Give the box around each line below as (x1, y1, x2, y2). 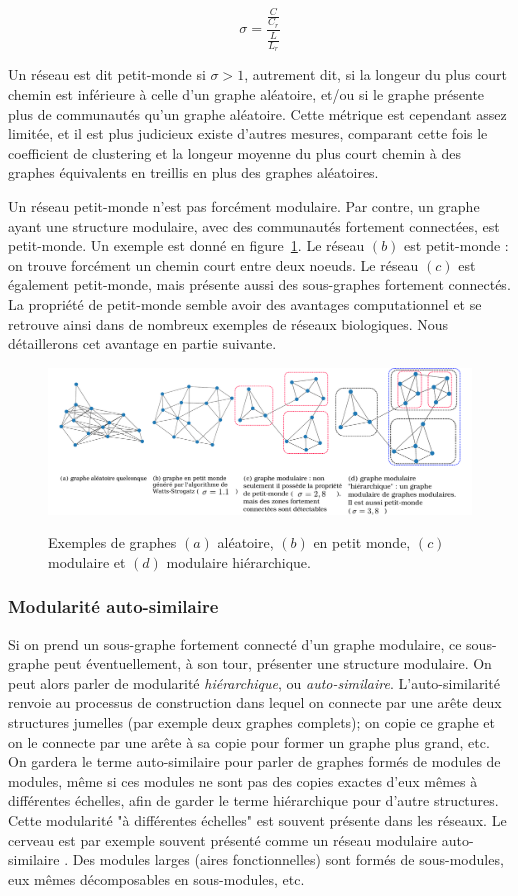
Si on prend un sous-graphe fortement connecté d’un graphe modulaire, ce (8, 633, 462, 654)
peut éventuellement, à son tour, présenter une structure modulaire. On (53, 653, 492, 674)
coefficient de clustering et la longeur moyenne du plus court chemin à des (8, 142, 461, 163)
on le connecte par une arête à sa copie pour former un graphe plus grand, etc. (8, 731, 490, 752)
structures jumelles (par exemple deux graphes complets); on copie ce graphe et (8, 712, 496, 733)
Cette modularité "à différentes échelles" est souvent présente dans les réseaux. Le (8, 810, 507, 831)
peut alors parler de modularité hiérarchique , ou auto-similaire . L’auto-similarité (8, 672, 500, 693)
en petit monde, (313, 532, 411, 553)
